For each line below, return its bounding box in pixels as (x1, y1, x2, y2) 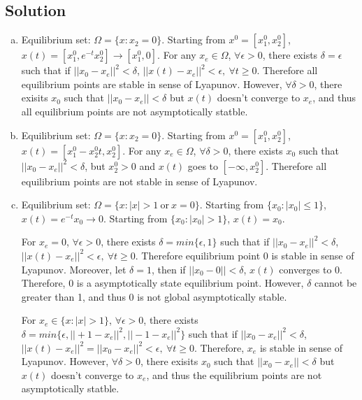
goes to (187, 158, 219, 173)
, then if (151, 262, 186, 276)
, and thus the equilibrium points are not (146, 367, 322, 382)
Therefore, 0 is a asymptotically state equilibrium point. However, (21, 276, 304, 290)
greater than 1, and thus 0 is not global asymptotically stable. (21, 289, 287, 303)
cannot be (314, 276, 357, 290)
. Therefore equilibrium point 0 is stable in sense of (135, 248, 354, 262)
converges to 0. (279, 262, 342, 276)
